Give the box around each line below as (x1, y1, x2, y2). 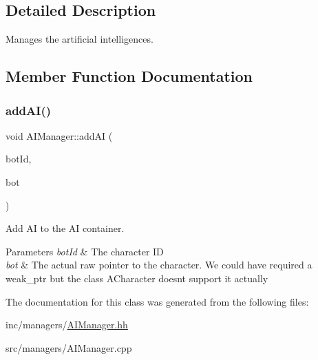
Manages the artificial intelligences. (6, 32, 153, 46)
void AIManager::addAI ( (6, 128, 113, 142)
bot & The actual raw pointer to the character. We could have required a (6, 257, 312, 272)
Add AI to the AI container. (6, 221, 125, 235)
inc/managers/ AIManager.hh (6, 317, 128, 332)
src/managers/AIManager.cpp (6, 340, 132, 354)
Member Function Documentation (6, 65, 253, 87)
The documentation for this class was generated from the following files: (6, 294, 309, 308)
